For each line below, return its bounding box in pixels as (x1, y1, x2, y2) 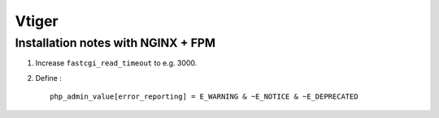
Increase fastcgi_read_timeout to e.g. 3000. (35, 58, 198, 68)
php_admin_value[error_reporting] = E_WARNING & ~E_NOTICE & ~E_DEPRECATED (50, 92, 359, 101)
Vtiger (15, 12, 59, 30)
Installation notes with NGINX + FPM (15, 36, 215, 50)
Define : (35, 73, 63, 82)
